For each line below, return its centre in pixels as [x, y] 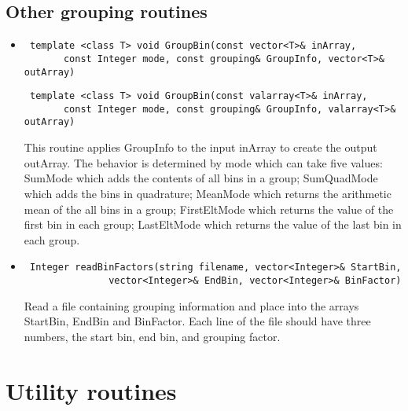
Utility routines [91, 390]
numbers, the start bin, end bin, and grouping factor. [152, 336]
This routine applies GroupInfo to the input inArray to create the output [200, 147]
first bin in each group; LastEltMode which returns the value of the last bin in [213, 224]
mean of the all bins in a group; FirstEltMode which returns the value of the [209, 209]
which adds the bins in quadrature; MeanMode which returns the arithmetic [208, 193]
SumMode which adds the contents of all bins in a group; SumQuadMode [201, 178]
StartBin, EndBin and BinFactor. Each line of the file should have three [197, 321]
